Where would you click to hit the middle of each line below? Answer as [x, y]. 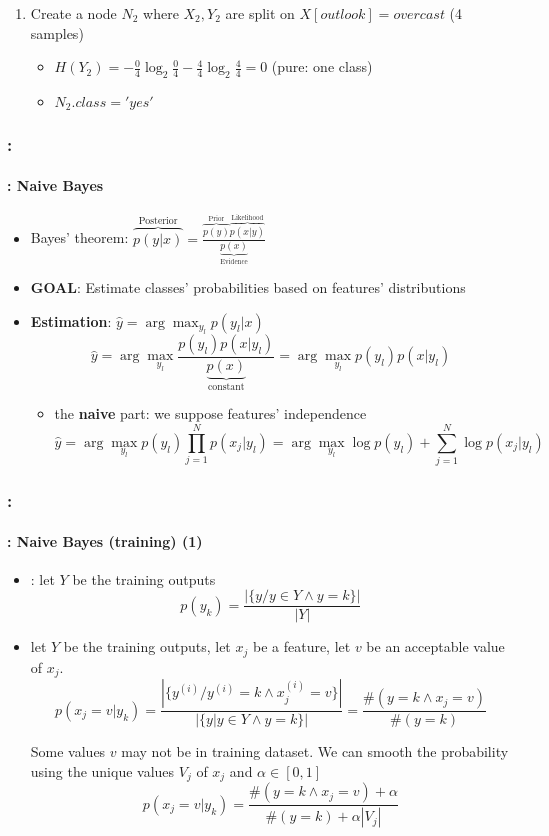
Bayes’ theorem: [79, 237]
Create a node [73, 13]
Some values [68, 751]
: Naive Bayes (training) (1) [105, 540]
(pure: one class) [322, 66]
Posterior [158, 220]
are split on [260, 13]
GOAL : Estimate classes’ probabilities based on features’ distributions [248, 286]
